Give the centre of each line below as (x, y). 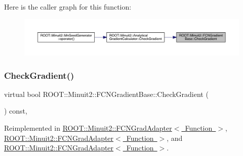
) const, (16, 111)
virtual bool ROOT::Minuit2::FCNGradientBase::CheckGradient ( (106, 94)
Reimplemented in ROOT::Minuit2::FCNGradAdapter (88, 128)
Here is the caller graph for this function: (68, 7)
